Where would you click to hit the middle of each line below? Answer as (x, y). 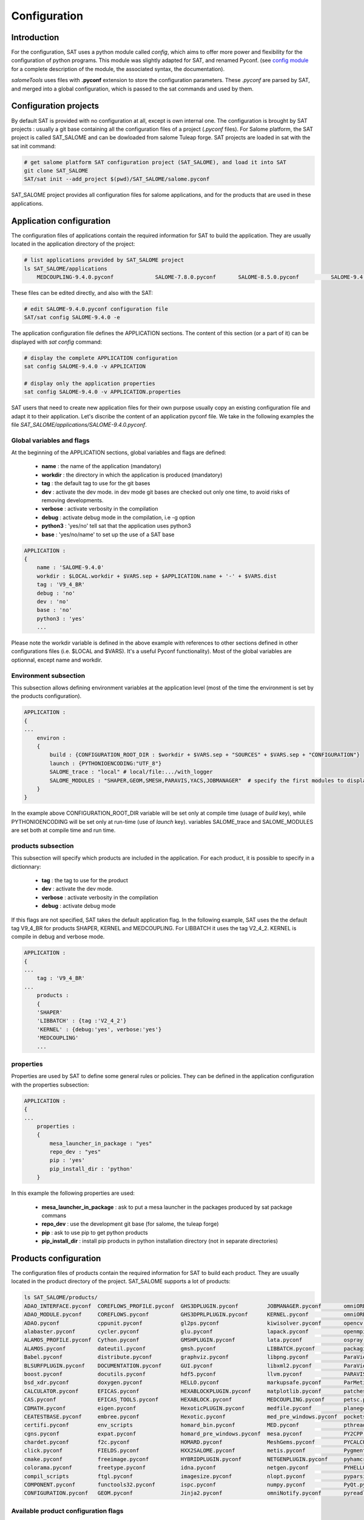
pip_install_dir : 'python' (91, 1169)
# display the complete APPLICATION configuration (101, 358)
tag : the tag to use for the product (85, 880)
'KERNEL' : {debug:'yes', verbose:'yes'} (99, 1029)
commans (54, 1215)
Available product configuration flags (67, 1511)
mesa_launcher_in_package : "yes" (101, 1143)
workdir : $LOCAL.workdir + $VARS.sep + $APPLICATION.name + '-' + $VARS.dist (157, 576)
